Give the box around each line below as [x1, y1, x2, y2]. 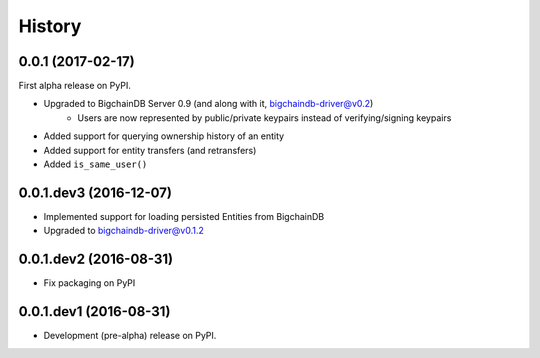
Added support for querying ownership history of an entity [43, 130, 285, 142]
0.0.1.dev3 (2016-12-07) [18, 184, 172, 201]
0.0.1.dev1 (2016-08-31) [18, 303, 171, 320]
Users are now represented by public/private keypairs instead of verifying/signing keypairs [77, 111, 452, 124]
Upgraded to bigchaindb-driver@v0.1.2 [43, 225, 205, 237]
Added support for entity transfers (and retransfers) [43, 144, 257, 156]
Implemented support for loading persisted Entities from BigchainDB [43, 210, 325, 222]
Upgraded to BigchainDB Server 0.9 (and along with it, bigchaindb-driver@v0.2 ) [43, 98, 374, 110]
